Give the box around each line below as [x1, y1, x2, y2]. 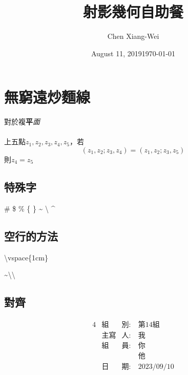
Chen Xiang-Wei [107, 31, 159, 41]
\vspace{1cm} [4, 252, 49, 262]
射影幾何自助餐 [82, 1, 183, 22]
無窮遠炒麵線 [4, 86, 91, 107]
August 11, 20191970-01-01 [91, 48, 176, 58]
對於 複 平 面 [4, 116, 40, 127]
